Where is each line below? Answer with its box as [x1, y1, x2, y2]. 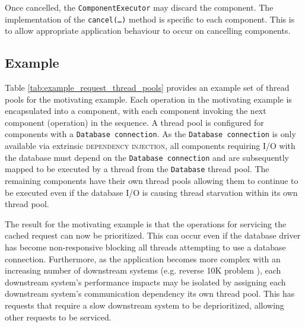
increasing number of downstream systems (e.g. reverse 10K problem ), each [5, 264, 281, 277]
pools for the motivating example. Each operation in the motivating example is [5, 93, 292, 105]
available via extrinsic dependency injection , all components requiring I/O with [5, 139, 296, 152]
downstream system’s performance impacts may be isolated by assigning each [5, 275, 286, 288]
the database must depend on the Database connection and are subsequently [5, 151, 289, 163]
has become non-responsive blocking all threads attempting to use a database [5, 241, 286, 253]
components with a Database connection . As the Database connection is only [5, 128, 296, 140]
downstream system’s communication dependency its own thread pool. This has [5, 287, 295, 300]
